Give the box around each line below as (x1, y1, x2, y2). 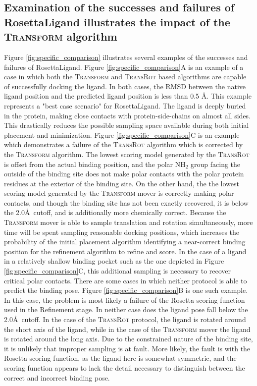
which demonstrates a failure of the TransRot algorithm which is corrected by (4, 139, 243, 150)
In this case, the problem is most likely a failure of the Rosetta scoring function (4, 294, 245, 305)
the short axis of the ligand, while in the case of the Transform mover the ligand (4, 324, 251, 334)
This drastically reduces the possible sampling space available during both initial (4, 120, 249, 130)
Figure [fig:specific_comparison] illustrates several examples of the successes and (4, 52, 248, 62)
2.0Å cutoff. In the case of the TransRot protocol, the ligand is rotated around (4, 314, 246, 325)
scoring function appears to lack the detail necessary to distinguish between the (4, 362, 245, 373)
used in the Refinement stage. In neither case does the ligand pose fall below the (4, 304, 248, 315)
